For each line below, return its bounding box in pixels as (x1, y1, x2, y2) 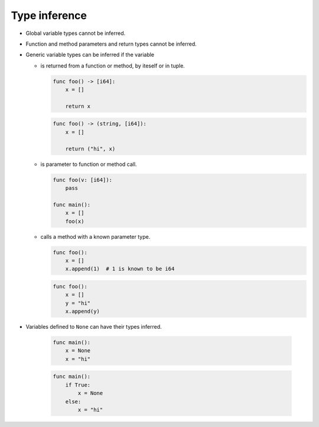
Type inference (11, 9, 87, 22)
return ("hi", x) (65, 145, 116, 152)
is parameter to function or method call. (40, 160, 137, 168)
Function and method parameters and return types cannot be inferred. (25, 40, 197, 47)
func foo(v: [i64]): (53, 176, 112, 183)
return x (65, 102, 91, 110)
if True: (65, 381, 91, 388)
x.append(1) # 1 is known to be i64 (65, 265, 175, 272)
